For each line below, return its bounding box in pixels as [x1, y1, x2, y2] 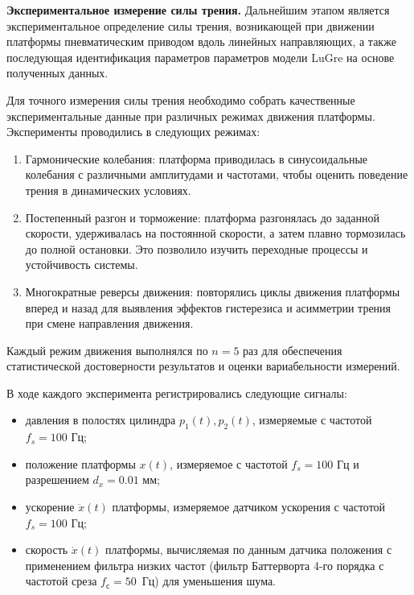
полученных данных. [6, 64, 109, 81]
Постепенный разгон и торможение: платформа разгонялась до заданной [25, 209, 380, 225]
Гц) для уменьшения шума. [141, 572, 276, 589]
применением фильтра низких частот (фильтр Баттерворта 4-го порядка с [25, 556, 384, 573]
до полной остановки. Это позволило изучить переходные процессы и [25, 240, 368, 257]
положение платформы [25, 455, 136, 472]
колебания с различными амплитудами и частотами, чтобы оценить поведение [25, 166, 408, 183]
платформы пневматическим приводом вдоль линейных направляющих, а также [6, 33, 396, 50]
